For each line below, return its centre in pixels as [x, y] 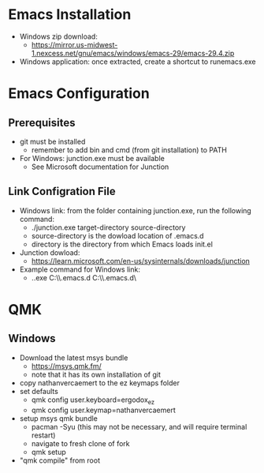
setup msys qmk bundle [59, 418]
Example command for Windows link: [80, 269]
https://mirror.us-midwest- [74, 44]
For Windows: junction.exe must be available [92, 158]
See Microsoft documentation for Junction [100, 167]
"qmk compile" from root [60, 460]
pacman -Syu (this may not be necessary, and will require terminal [139, 426]
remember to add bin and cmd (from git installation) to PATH [129, 150]
